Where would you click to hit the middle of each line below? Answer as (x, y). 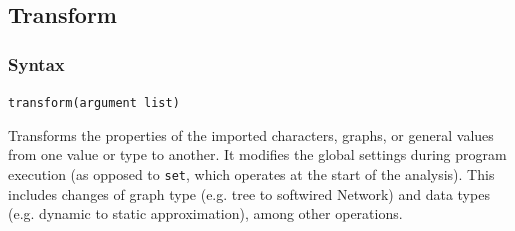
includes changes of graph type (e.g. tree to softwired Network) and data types (249, 193)
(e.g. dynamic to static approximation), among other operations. (205, 213)
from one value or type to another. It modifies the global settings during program (257, 154)
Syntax (36, 63)
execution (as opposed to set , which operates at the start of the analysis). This (251, 173)
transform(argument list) (94, 103)
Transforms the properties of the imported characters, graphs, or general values (251, 134)
